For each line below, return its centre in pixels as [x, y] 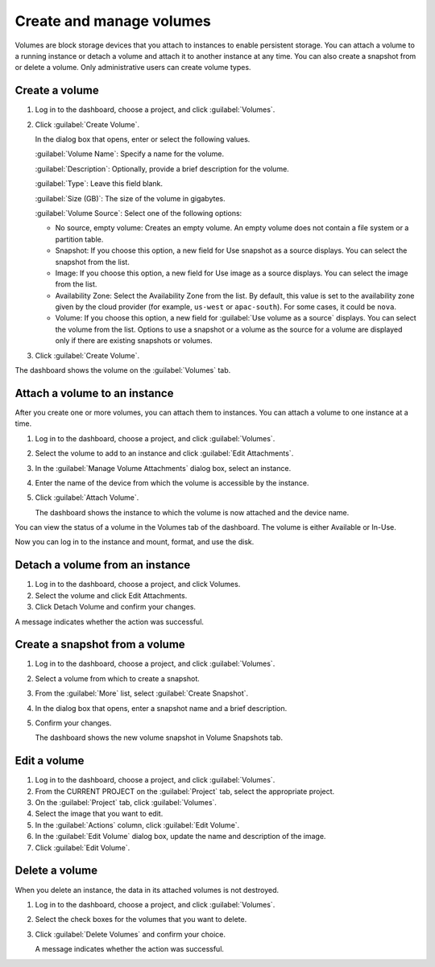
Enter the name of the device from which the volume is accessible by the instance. [172, 482]
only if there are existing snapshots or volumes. [134, 341]
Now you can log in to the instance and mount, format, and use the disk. [135, 542]
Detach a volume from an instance [103, 565]
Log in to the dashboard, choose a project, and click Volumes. [138, 585]
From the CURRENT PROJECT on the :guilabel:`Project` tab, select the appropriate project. [185, 791]
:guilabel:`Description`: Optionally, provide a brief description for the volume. [162, 168]
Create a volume [57, 91]
